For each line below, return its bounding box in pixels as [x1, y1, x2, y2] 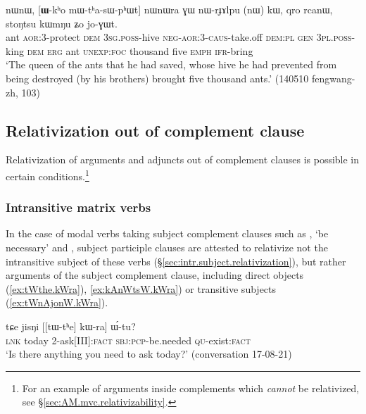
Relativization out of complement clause [6, 119, 305, 141]
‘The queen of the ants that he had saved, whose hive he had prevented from [6, 57, 337, 72]
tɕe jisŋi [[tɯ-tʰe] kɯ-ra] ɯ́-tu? [6, 318, 136, 333]
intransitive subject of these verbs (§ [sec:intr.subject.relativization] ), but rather [6, 253, 346, 268]
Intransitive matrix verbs [6, 199, 151, 216]
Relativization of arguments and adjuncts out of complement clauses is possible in [6, 152, 360, 167]
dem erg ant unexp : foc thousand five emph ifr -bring [27, 43, 253, 58]
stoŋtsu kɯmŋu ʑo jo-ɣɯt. [6, 15, 118, 30]
